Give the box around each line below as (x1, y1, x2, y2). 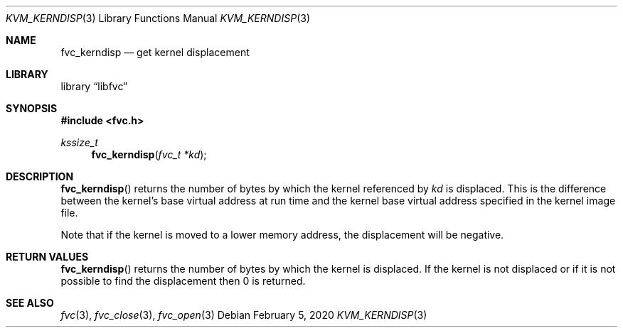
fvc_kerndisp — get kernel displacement (60, 46, 250, 58)
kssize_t (60, 136, 98, 148)
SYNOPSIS (6, 102, 58, 114)
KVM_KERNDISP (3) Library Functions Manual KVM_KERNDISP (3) (6, 12, 310, 24)
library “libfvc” (60, 80, 128, 92)
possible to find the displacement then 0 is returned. (60, 275, 306, 287)
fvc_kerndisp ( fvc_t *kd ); (91, 148, 207, 160)
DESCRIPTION (6, 170, 74, 182)
